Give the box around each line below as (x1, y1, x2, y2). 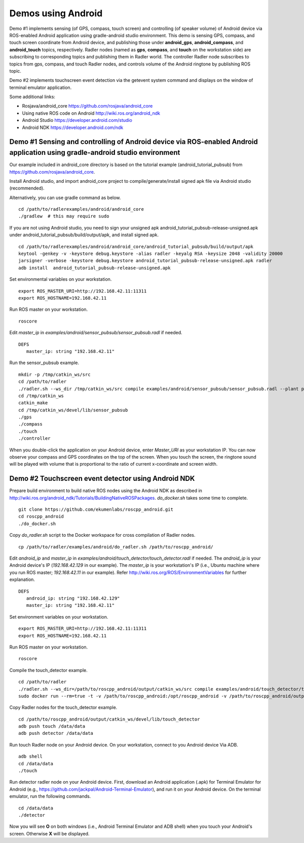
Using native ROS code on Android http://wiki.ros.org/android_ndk (22, 110, 161, 116)
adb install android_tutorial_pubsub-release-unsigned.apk (18, 265, 171, 271)
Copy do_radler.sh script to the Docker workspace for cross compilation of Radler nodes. (9, 532, 196, 538)
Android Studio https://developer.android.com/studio (22, 117, 133, 123)
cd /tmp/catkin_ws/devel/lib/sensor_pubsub (18, 407, 128, 413)
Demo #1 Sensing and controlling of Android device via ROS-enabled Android (9, 138, 258, 146)
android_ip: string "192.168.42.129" (26, 596, 120, 601)
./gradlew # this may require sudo (18, 213, 109, 219)
